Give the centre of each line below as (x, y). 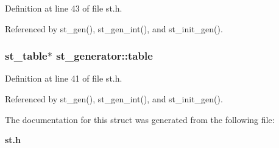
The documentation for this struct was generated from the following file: (140, 119)
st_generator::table (104, 56)
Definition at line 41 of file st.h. (64, 78)
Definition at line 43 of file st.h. (64, 8)
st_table (26, 56)
